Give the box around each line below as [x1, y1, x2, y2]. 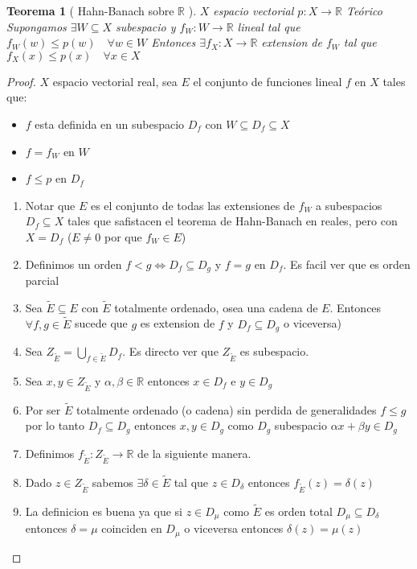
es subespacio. [239, 343, 309, 360]
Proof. [6, 72, 36, 89]
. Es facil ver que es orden [283, 255, 411, 272]
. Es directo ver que [122, 343, 219, 360]
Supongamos [6, 18, 67, 35]
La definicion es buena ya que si [25, 502, 182, 519]
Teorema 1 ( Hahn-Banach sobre [6, 2, 174, 19]
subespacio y [116, 18, 176, 35]
